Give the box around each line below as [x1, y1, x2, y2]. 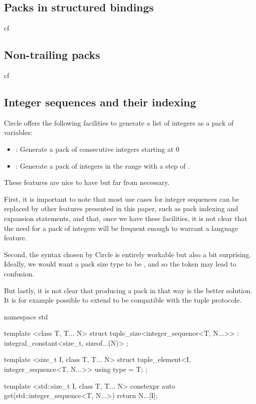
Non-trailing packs [4, 47, 100, 62]
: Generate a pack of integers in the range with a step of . [15, 160, 190, 171]
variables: [4, 127, 33, 137]
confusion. [4, 268, 35, 278]
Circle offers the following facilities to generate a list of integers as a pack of [4, 117, 234, 128]
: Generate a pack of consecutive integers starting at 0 [15, 143, 179, 154]
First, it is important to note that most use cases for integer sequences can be [4, 193, 239, 204]
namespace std [4, 311, 48, 321]
